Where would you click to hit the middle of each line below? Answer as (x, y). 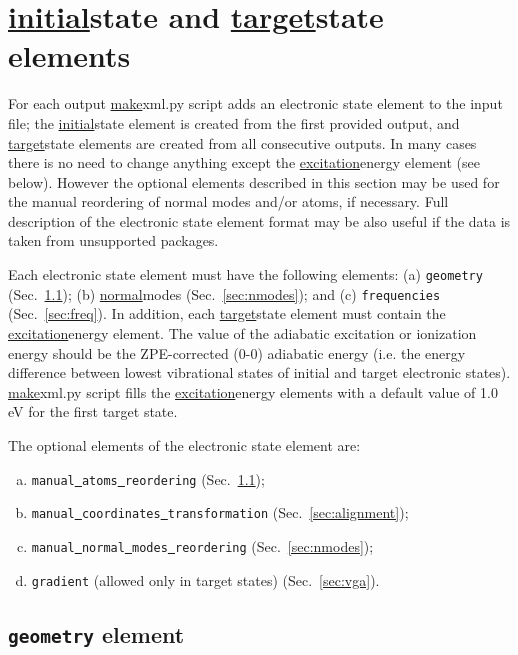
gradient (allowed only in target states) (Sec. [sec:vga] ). (205, 579)
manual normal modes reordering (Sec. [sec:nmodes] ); (202, 545)
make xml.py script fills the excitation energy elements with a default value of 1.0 (253, 391)
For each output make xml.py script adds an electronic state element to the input (255, 103)
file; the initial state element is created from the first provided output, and (234, 122)
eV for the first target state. (93, 411)
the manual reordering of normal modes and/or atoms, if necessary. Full (228, 201)
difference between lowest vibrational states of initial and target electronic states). (259, 372)
